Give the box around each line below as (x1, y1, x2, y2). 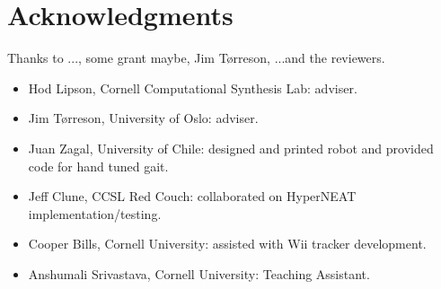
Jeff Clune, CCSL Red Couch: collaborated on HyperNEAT (28, 187, 357, 206)
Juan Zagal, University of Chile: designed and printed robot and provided (28, 138, 434, 157)
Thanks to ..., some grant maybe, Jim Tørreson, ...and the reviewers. (7, 48, 385, 67)
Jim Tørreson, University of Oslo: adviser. (28, 109, 259, 127)
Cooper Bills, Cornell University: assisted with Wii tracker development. (28, 234, 427, 253)
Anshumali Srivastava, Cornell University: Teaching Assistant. (28, 264, 370, 283)
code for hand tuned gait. (28, 156, 169, 175)
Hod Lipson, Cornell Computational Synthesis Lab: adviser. (28, 78, 357, 97)
